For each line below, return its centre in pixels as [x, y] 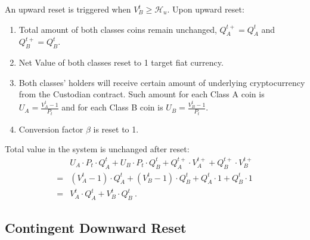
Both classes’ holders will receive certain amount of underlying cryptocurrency [162, 82]
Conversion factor [51, 129]
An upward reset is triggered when [68, 9]
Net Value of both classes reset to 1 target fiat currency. [121, 62]
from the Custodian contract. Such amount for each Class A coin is [142, 94]
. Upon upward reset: [206, 9]
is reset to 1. [116, 129]
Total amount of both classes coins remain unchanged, [118, 29]
